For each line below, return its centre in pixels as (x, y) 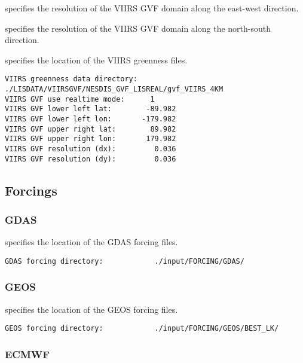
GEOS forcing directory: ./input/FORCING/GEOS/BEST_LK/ (142, 329)
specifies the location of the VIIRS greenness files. (96, 60)
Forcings (31, 190)
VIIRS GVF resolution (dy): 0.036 (91, 159)
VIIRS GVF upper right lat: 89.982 (91, 129)
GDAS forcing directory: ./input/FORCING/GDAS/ (125, 261)
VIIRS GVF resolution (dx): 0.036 (91, 149)
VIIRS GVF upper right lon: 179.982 (91, 139)
